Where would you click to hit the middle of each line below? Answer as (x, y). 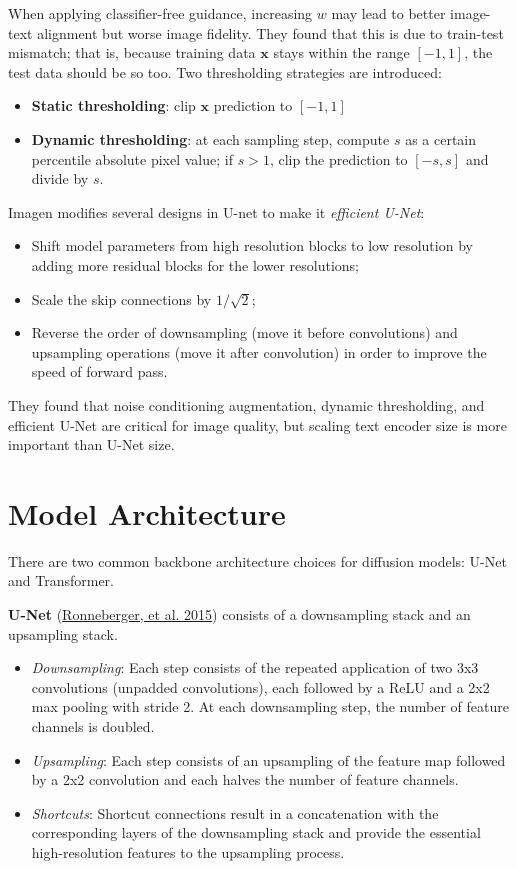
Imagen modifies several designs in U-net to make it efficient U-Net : (216, 211)
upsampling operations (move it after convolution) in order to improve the (259, 351)
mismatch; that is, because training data (132, 52)
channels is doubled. (93, 725)
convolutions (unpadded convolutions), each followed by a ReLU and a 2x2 (260, 686)
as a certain (441, 138)
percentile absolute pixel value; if (132, 158)
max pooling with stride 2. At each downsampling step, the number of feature (270, 706)
